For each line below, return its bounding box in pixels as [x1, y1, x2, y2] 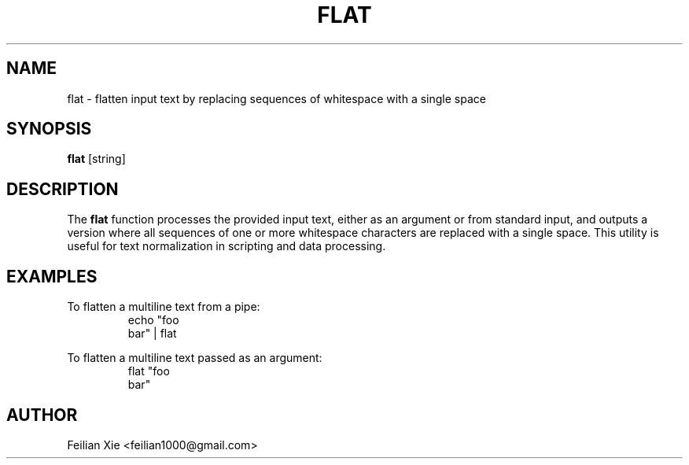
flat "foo [127, 364, 170, 378]
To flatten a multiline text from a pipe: [67, 300, 260, 314]
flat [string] [67, 152, 126, 166]
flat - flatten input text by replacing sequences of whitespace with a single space [67, 91, 486, 105]
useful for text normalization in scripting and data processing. [67, 239, 386, 253]
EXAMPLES [6, 266, 98, 286]
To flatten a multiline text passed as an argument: [67, 351, 322, 365]
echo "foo [127, 313, 179, 327]
